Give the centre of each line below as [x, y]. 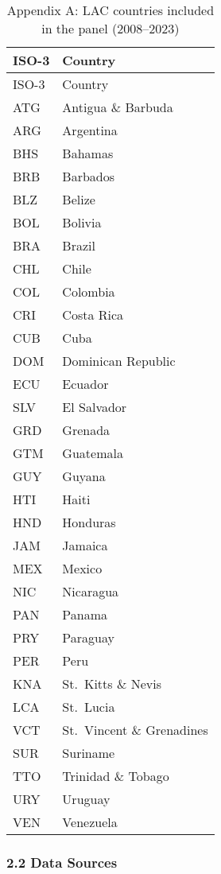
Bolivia [82, 222]
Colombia [89, 291]
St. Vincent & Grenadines [135, 730]
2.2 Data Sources [62, 862]
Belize [79, 199]
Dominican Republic [119, 361]
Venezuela [90, 822]
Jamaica [85, 545]
